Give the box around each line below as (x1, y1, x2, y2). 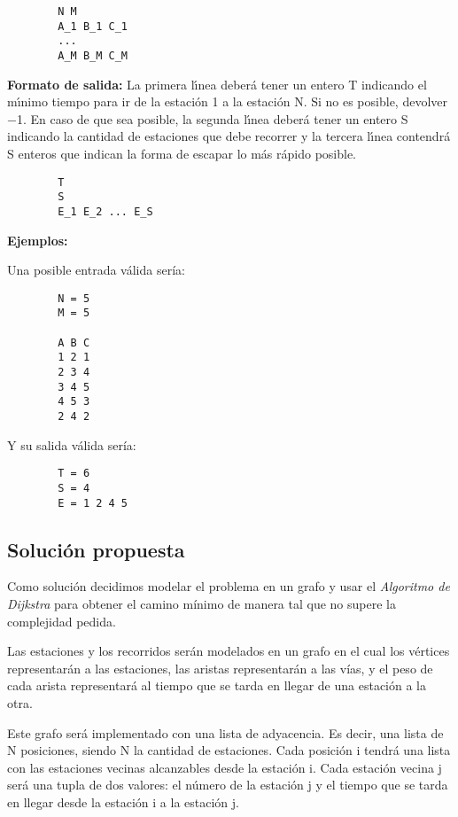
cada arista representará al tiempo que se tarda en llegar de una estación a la (7, 676, 427, 695)
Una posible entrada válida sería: (7, 261, 185, 279)
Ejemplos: (7, 230, 68, 249)
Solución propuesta (7, 535, 185, 563)
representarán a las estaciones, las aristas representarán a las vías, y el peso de (7, 658, 433, 677)
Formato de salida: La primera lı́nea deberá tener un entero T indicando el (7, 74, 427, 93)
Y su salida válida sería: (7, 435, 136, 454)
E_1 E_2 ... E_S (58, 205, 153, 218)
